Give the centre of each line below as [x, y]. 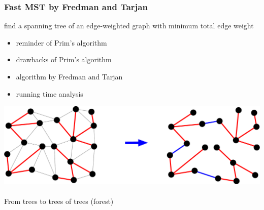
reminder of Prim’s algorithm [61, 42]
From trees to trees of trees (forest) [59, 201]
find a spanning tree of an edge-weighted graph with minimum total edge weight [129, 26]
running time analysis [49, 93]
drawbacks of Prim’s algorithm [64, 59]
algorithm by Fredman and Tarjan [69, 76]
